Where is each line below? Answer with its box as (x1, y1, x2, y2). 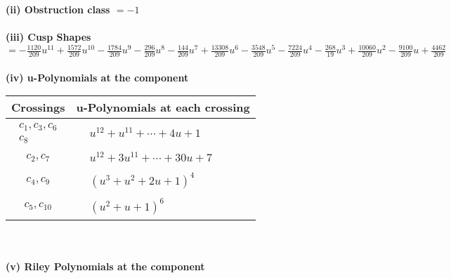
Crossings (11, 99, 65, 116)
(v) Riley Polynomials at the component (6, 258, 205, 273)
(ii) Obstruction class (6, 2, 110, 16)
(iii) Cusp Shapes (6, 29, 91, 44)
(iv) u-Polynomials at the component (6, 69, 189, 84)
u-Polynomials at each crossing (76, 99, 250, 116)
